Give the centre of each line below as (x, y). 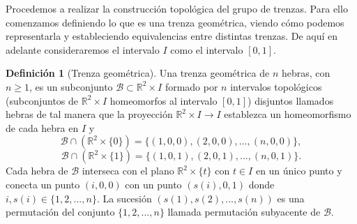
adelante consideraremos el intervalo (83, 49)
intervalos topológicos (276, 86)
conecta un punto (43, 184)
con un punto (153, 184)
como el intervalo (207, 49)
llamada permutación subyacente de (244, 212)
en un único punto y (299, 171)
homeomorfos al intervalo (164, 100)
